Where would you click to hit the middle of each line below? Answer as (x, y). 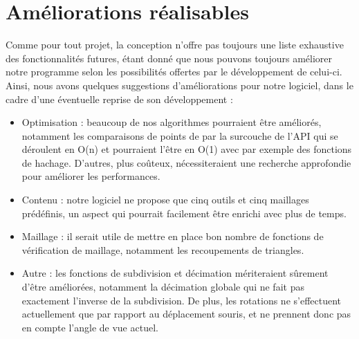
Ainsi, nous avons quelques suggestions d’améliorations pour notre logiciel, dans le (179, 85)
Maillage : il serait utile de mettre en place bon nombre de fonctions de (173, 236)
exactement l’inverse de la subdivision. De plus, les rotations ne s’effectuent (182, 300)
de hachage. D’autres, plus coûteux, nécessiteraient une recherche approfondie (186, 162)
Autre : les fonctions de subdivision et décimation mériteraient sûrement (175, 273)
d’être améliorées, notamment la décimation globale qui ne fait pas (163, 287)
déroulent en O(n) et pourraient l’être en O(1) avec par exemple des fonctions (187, 149)
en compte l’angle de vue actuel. (90, 327)
